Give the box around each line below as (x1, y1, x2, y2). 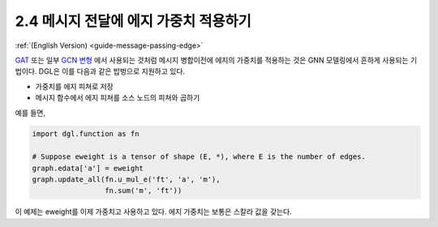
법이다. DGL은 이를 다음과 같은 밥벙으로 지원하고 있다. (15, 66, 186, 76)
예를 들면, (15, 108, 46, 118)
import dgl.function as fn (32, 130, 140, 139)
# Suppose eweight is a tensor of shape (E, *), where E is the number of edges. (32, 152, 367, 161)
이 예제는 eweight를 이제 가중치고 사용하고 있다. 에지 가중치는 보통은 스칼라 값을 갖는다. (15, 207, 292, 216)
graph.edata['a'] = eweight (32, 163, 144, 173)
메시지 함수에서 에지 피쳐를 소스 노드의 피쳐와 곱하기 (35, 93, 200, 103)
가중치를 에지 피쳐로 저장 (35, 81, 114, 91)
